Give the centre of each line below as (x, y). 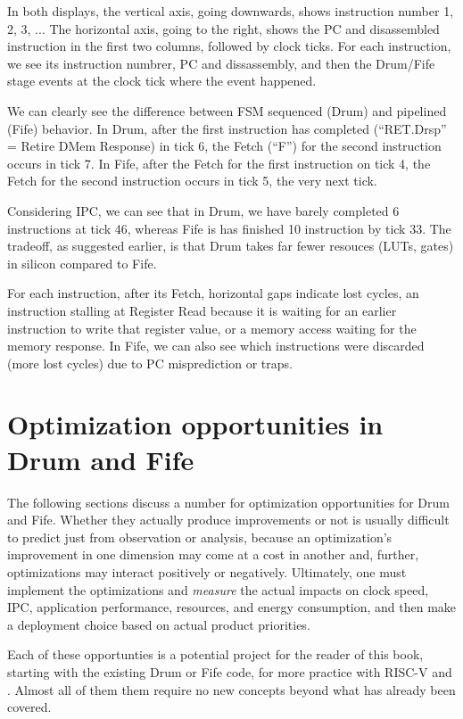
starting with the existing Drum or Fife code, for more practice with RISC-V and (230, 671)
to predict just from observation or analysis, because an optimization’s (200, 537)
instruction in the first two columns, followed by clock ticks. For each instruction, (229, 46)
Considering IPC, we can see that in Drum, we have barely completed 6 (203, 210)
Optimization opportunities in (195, 424)
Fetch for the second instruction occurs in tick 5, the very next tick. (192, 181)
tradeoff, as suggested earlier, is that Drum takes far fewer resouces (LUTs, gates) (231, 246)
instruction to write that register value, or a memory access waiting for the (212, 328)
